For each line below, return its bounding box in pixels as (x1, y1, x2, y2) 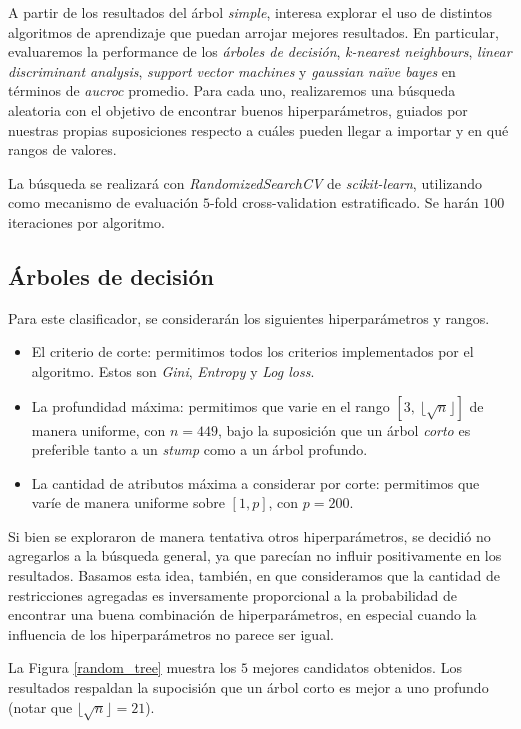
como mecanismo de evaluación (8, 192, 199, 213)
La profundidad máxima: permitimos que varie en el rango (31, 395, 390, 416)
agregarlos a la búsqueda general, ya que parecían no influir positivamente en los (8, 545, 502, 566)
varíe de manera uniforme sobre (31, 492, 225, 513)
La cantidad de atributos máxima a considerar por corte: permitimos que (31, 472, 480, 493)
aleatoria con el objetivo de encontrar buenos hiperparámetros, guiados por (8, 99, 468, 120)
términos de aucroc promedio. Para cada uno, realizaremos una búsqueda (8, 80, 456, 101)
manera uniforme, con (31, 419, 166, 440)
